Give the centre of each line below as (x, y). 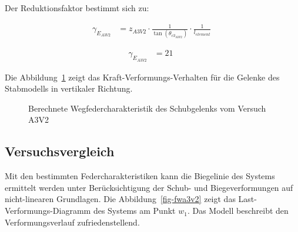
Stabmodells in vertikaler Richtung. (69, 88)
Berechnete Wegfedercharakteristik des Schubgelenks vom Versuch (147, 108)
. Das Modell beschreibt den (238, 211)
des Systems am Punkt (134, 211)
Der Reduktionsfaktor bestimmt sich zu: (77, 8)
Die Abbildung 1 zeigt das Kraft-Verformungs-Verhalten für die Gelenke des (142, 77)
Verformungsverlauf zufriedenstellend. (72, 222)
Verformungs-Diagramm (48, 211)
